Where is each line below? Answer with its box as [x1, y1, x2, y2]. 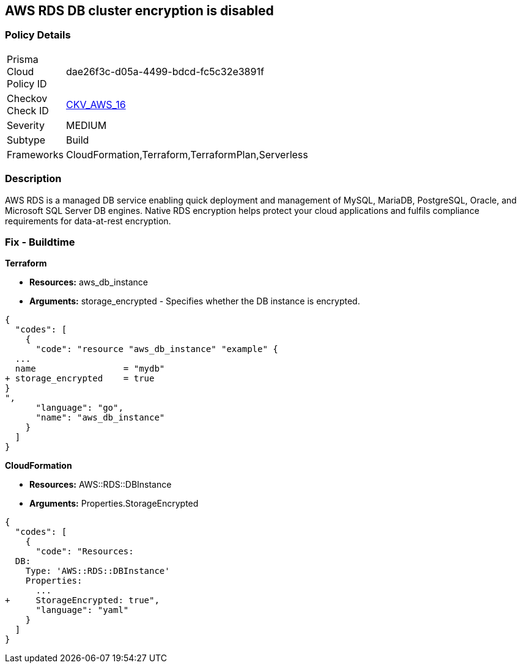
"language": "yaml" [35, 605, 129, 615]
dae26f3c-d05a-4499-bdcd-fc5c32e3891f [65, 65, 264, 78]
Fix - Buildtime [5, 235, 75, 248]
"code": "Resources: [35, 546, 134, 557]
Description [5, 172, 62, 185]
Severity [7, 119, 45, 131]
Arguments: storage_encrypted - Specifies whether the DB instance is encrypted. [29, 296, 360, 307]
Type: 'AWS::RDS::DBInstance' [25, 566, 170, 576]
